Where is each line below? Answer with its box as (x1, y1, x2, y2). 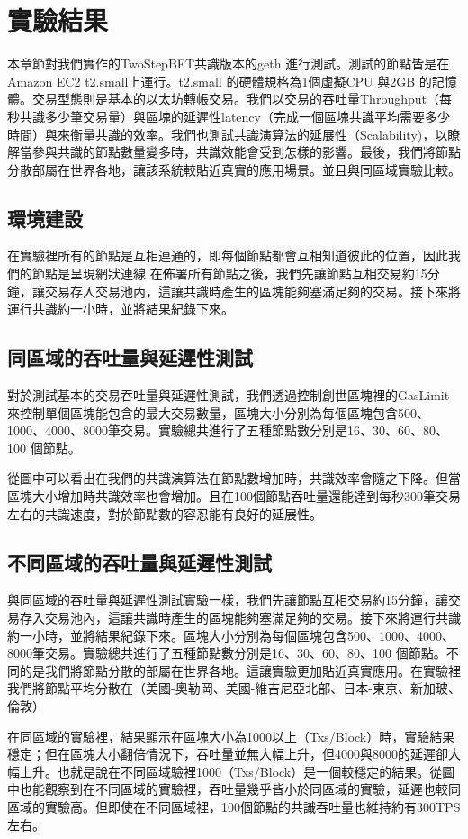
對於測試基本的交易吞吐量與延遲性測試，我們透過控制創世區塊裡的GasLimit (7, 386, 450, 405)
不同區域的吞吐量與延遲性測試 (7, 548, 272, 576)
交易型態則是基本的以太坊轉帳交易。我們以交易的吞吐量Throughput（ (31, 89, 439, 108)
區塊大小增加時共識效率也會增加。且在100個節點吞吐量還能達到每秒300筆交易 (7, 487, 461, 506)
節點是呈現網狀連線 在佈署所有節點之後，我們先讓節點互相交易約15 (31, 264, 427, 283)
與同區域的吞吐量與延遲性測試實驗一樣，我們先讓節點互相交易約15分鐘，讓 (7, 590, 448, 609)
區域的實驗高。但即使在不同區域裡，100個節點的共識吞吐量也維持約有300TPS (7, 797, 461, 816)
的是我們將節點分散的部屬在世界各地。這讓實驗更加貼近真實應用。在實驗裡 (19, 661, 461, 679)
